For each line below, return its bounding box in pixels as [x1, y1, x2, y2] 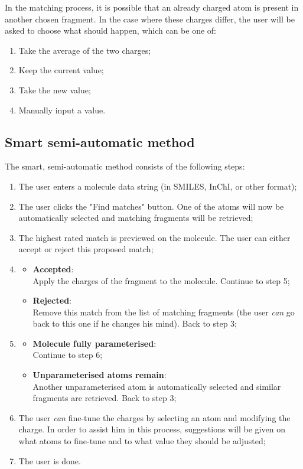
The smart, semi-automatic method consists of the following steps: [5, 160, 245, 172]
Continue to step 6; [32, 349, 103, 361]
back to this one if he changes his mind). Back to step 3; [32, 317, 237, 330]
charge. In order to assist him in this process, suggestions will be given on [18, 423, 285, 435]
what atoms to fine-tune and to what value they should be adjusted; [18, 435, 266, 447]
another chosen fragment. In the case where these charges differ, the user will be [5, 12, 295, 25]
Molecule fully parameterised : [32, 337, 157, 349]
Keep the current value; [18, 64, 104, 76]
